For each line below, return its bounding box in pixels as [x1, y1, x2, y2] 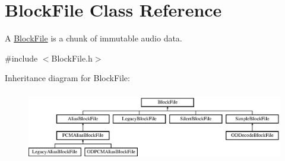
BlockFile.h [51, 51, 93, 64]
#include [5, 51, 38, 64]
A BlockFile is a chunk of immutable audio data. [5, 32, 182, 44]
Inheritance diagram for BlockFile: [5, 72, 130, 84]
